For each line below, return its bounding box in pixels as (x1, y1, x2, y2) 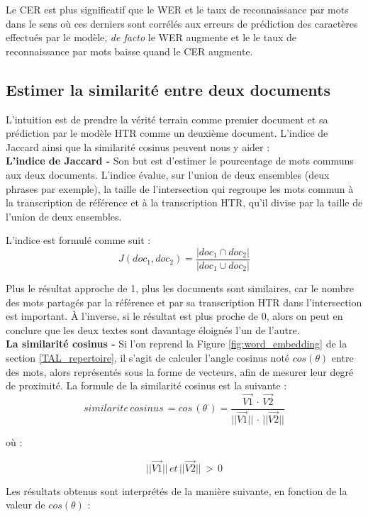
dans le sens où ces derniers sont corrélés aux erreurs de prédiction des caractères (6, 16, 358, 30)
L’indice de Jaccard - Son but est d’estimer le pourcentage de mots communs (6, 153, 354, 168)
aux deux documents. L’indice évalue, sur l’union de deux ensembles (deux (6, 167, 330, 182)
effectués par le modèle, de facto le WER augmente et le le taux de (6, 30, 297, 45)
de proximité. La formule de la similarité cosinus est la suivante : (6, 378, 287, 393)
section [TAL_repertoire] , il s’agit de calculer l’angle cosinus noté (6, 350, 290, 365)
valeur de (6, 497, 45, 512)
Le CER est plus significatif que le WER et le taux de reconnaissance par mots (6, 2, 349, 16)
